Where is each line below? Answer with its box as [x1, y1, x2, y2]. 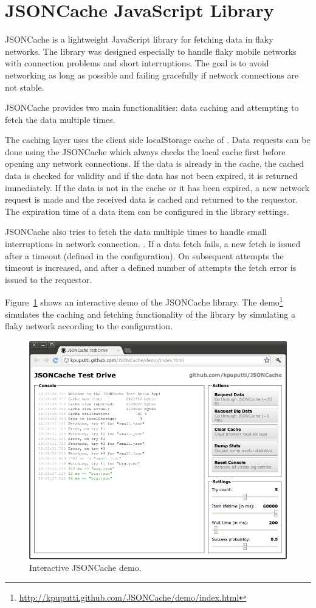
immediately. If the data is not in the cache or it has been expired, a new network [5, 181, 310, 194]
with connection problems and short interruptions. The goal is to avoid [5, 57, 269, 69]
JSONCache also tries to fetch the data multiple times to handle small [5, 225, 267, 238]
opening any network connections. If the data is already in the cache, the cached [5, 157, 304, 170]
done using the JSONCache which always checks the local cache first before [5, 145, 286, 158]
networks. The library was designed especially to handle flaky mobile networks [5, 44, 297, 57]
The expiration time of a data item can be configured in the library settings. [5, 204, 289, 217]
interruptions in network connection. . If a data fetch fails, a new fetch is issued [5, 237, 301, 250]
